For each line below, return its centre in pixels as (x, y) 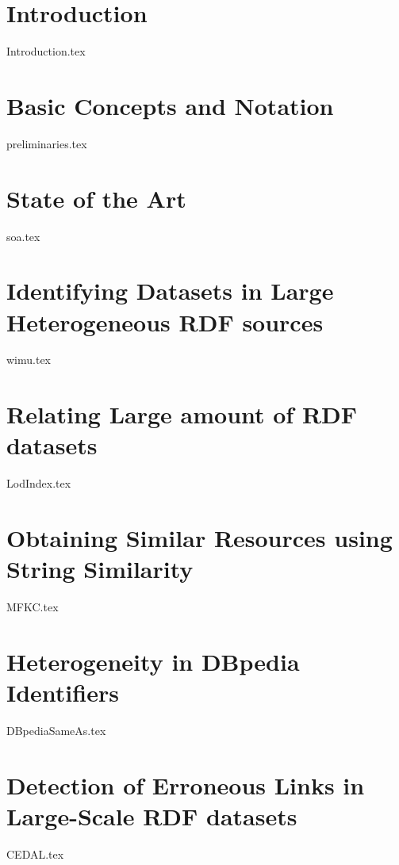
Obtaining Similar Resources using (199, 538)
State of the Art (96, 198)
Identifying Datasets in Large (170, 291)
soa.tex (23, 236)
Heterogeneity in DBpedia (153, 662)
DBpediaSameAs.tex (56, 731)
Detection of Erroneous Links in (186, 785)
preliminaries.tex (47, 143)
